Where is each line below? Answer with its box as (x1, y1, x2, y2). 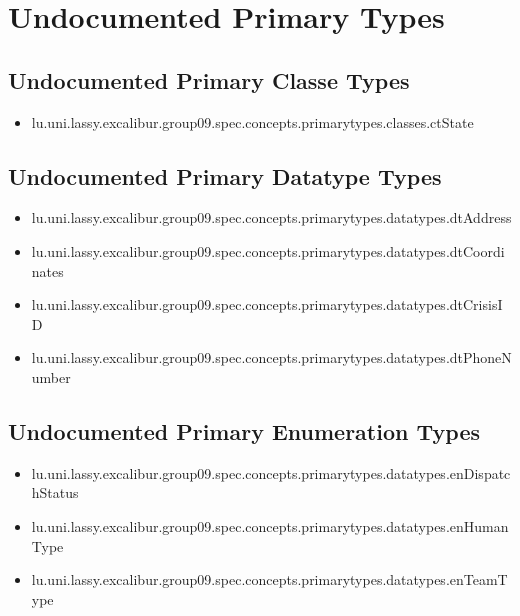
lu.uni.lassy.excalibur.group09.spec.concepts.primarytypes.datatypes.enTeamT (31, 569, 508, 590)
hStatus (31, 482, 79, 503)
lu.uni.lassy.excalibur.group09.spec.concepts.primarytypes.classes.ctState (31, 111, 474, 132)
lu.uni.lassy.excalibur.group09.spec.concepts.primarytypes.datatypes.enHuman (31, 515, 509, 536)
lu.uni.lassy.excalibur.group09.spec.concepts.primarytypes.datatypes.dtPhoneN (31, 347, 512, 368)
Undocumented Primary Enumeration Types (8, 415, 481, 446)
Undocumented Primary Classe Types (8, 64, 410, 95)
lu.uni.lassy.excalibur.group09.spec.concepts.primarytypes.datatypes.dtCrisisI (31, 294, 503, 315)
